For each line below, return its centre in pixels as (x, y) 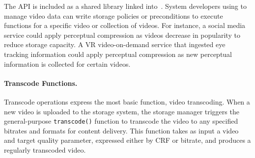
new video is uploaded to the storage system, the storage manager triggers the (122, 111)
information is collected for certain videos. (67, 64)
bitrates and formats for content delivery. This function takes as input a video (121, 130)
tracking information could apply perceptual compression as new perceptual (118, 54)
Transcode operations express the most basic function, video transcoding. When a (127, 101)
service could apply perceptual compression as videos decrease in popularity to (122, 35)
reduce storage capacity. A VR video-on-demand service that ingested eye (115, 44)
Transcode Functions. (41, 83)
